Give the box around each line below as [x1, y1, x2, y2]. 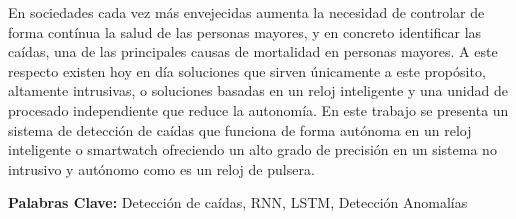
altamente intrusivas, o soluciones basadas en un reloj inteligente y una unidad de [8, 80, 508, 101]
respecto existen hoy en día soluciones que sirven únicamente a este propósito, [8, 60, 486, 81]
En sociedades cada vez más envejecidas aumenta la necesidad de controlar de [8, 2, 485, 22]
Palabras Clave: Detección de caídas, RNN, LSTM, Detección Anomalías [8, 192, 468, 213]
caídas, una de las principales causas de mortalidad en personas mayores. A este [8, 41, 498, 62]
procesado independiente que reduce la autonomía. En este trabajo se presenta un [8, 99, 509, 120]
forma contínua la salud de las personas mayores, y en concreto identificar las [8, 21, 482, 42]
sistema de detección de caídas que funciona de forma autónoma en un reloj [8, 119, 472, 140]
